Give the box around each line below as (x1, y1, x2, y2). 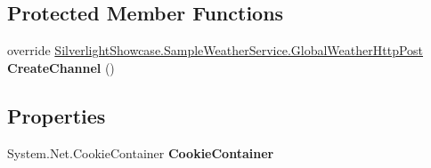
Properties (7, 101, 106, 129)
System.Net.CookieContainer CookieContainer (7, 143, 274, 162)
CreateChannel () (7, 58, 115, 76)
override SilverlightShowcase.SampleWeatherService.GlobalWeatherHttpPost (7, 41, 424, 60)
